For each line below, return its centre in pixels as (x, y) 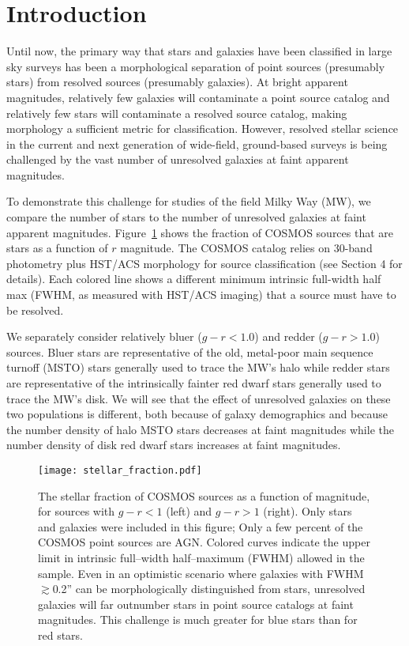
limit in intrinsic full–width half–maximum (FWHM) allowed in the (201, 557)
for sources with (77, 511)
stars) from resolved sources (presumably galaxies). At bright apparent (177, 82)
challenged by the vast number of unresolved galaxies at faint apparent (178, 159)
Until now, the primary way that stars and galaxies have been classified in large (199, 51)
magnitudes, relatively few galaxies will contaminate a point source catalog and (198, 97)
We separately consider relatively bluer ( (104, 336)
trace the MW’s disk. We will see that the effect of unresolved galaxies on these (199, 398)
